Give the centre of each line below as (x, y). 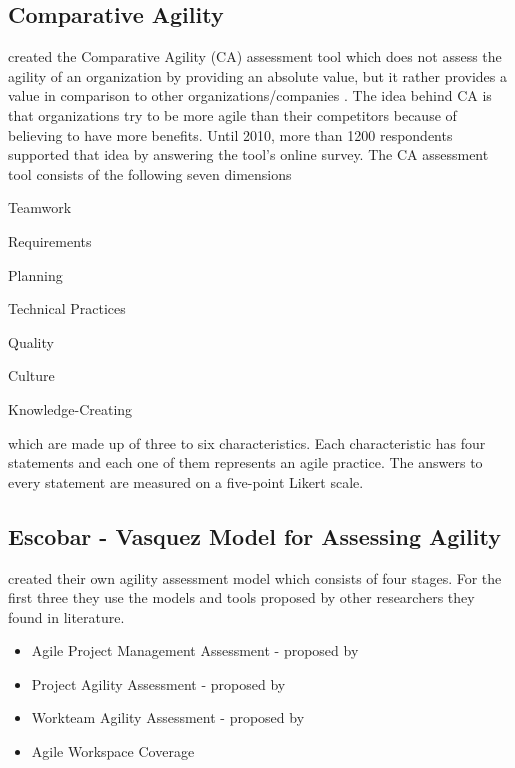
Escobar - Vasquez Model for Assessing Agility (254, 535)
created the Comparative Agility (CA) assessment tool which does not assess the (255, 56)
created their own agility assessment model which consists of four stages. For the (255, 577)
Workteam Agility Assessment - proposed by (168, 717)
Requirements (50, 240)
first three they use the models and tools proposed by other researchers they (241, 597)
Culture (31, 375)
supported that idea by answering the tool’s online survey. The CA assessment (248, 154)
